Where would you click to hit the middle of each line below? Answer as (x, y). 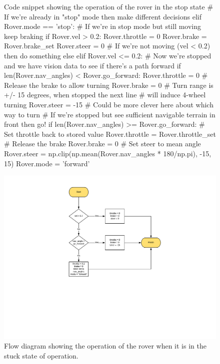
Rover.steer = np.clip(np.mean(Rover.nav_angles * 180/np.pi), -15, (108, 153)
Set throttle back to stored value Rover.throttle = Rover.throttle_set (110, 134)
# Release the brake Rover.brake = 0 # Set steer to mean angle (102, 144)
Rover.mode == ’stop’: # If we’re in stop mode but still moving (103, 26)
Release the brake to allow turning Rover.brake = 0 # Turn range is (109, 85)
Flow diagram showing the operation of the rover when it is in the (105, 346)
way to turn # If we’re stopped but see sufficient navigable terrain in (110, 114)
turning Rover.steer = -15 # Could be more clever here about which (109, 104)
